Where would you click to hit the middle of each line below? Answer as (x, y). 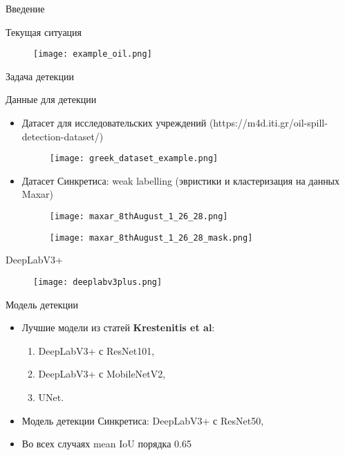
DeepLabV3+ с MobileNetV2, (102, 374)
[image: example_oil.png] (93, 54)
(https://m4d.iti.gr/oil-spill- (268, 123)
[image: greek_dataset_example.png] (134, 159)
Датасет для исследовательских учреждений (114, 123)
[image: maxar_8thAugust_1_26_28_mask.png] (151, 238)
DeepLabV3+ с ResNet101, (96, 350)
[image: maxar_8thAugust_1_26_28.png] (139, 217)
